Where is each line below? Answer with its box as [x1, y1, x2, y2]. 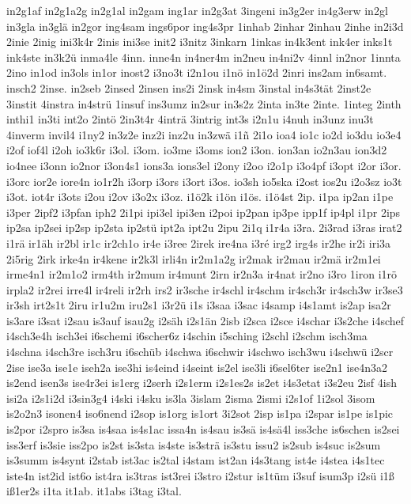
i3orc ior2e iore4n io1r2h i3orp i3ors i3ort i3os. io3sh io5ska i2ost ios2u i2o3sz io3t [6, 172, 402, 189]
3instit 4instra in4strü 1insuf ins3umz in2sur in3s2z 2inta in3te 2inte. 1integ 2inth [6, 95, 402, 112]
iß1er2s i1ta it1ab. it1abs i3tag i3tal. [6, 483, 182, 499]
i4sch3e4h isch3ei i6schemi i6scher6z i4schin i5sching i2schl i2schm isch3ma [6, 328, 368, 344]
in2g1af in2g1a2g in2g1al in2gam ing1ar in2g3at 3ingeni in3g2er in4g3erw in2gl [6, 2, 388, 18]
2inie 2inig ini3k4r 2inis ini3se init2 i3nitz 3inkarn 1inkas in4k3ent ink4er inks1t [6, 33, 393, 50]
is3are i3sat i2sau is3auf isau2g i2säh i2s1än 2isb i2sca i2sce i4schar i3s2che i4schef [6, 312, 405, 328]
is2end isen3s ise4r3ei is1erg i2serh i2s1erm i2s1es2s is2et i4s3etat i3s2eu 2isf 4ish [6, 374, 397, 391]
